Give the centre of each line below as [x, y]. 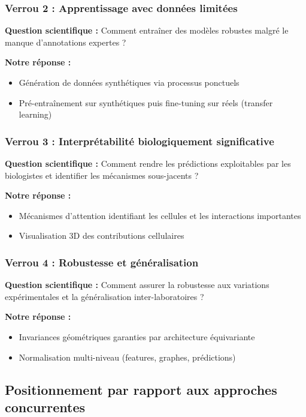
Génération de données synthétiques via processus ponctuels [129, 82]
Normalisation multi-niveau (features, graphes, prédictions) [127, 357]
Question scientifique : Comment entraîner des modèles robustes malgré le [147, 30]
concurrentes [45, 406]
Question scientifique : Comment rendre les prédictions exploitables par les [148, 163]
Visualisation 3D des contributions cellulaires [102, 235]
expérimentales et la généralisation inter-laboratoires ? [104, 296]
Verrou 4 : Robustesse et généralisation [102, 262]
